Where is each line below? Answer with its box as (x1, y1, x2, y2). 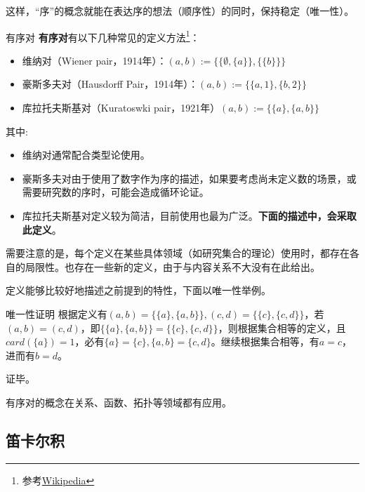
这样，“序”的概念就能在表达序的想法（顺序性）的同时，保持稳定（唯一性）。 (6, 4, 354, 18)
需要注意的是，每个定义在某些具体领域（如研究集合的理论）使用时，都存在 (6, 246, 350, 260)
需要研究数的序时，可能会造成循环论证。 (22, 185, 209, 199)
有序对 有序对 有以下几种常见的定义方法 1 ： (6, 27, 200, 44)
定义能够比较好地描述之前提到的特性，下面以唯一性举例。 (6, 283, 271, 298)
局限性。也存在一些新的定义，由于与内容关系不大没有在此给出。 (25, 259, 320, 274)
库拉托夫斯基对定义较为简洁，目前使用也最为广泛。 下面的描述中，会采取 (22, 208, 357, 222)
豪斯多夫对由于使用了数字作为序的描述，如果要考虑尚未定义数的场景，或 (22, 171, 357, 185)
